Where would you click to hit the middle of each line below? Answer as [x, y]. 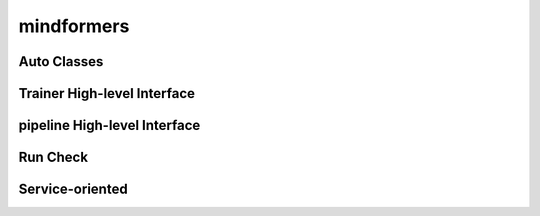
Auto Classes [61, 61]
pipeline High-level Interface [109, 125]
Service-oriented [73, 189]
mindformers [74, 26]
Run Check [53, 157]
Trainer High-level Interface [106, 93]
